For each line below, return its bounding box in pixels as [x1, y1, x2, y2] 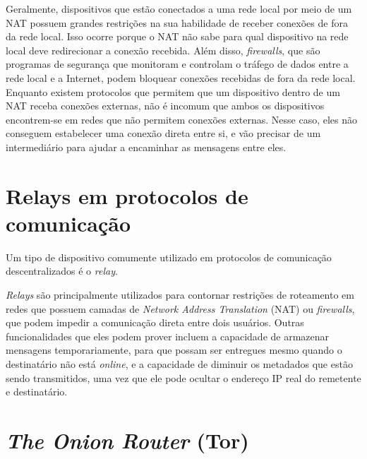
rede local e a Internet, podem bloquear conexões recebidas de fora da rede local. [6, 70, 356, 85]
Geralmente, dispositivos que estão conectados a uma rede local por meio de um [6, 1, 352, 16]
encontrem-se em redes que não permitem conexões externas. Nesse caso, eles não [6, 112, 358, 126]
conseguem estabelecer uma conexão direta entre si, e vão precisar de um [6, 126, 321, 141]
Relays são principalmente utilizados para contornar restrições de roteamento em [6, 287, 354, 302]
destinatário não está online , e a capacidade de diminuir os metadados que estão [6, 357, 353, 371]
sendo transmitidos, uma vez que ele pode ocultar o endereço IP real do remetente [6, 370, 361, 385]
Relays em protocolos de [6, 181, 248, 210]
